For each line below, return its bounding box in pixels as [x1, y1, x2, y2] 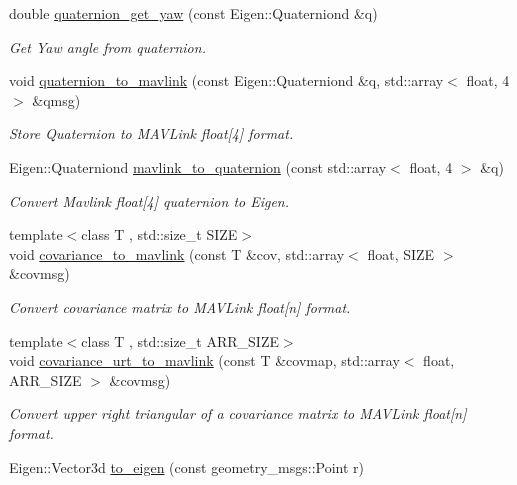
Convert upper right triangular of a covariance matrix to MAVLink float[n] [9, 403, 467, 424]
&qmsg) [32, 89, 81, 110]
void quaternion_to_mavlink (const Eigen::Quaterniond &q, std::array [9, 70, 444, 91]
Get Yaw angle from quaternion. [9, 36, 206, 57]
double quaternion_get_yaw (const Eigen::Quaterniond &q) [9, 3, 378, 23]
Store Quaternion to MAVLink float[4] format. [9, 123, 294, 144]
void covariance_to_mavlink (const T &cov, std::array [9, 243, 345, 264]
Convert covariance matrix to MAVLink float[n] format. [9, 296, 351, 317]
